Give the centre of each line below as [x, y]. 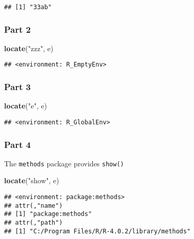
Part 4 [18, 144]
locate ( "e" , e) [26, 106]
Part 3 [18, 87]
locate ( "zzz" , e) [29, 48]
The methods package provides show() [64, 163]
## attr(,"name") [33, 205]
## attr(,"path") [33, 223]
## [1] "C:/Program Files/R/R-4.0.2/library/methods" [98, 231]
